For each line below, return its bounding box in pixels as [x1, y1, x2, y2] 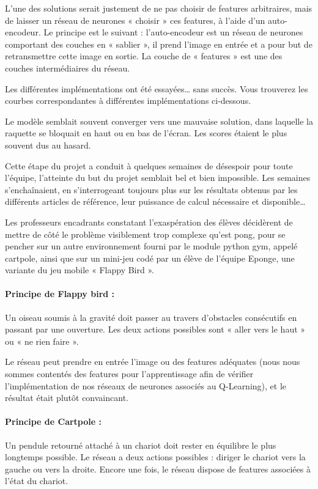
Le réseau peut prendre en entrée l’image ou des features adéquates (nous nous [5, 355, 300, 368]
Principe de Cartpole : [5, 415, 102, 428]
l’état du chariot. [5, 474, 68, 487]
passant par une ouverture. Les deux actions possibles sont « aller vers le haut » [5, 323, 306, 336]
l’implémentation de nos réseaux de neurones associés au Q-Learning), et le [5, 379, 287, 392]
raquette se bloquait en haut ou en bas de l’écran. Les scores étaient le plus [5, 127, 287, 139]
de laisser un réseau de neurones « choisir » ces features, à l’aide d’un [5, 13, 265, 26]
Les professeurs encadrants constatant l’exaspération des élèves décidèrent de [5, 215, 293, 228]
